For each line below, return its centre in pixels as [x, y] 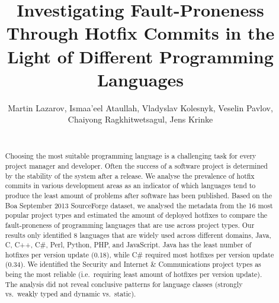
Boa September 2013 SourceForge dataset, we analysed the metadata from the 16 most [139, 205]
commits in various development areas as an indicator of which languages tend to [130, 186]
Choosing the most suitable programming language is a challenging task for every [131, 156]
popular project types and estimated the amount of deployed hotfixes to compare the [136, 215]
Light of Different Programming [140, 56]
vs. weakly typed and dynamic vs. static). [70, 294]
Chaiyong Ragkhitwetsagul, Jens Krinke [140, 119]
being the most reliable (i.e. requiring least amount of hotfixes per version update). [134, 274]
